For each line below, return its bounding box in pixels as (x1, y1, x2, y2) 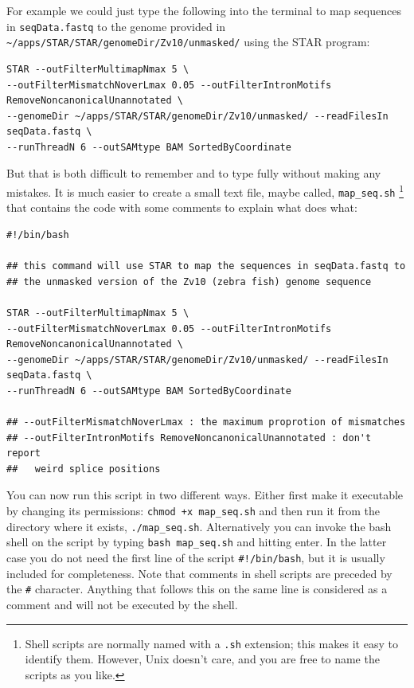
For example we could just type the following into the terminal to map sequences (6, 2, 401, 18)
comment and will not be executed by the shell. (6, 596, 238, 612)
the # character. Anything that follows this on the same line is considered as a (6, 580, 388, 597)
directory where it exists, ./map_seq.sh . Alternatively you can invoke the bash (6, 518, 392, 534)
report (6, 448, 41, 459)
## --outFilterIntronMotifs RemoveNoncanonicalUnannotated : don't (6, 432, 372, 444)
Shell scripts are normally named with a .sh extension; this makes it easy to (25, 635, 398, 651)
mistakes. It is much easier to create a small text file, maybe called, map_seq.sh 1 (6, 182, 404, 200)
